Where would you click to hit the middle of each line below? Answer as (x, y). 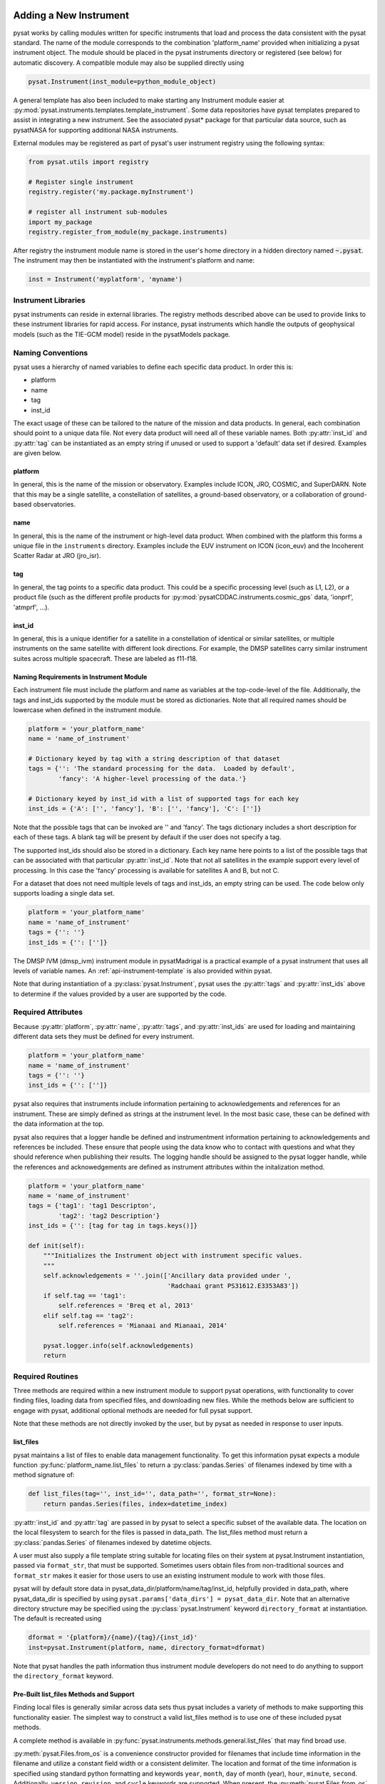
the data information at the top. (59, 1124)
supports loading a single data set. (64, 893)
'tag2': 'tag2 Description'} (109, 1216)
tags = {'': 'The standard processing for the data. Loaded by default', (162, 769)
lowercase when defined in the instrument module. (88, 709)
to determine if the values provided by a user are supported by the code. (120, 994)
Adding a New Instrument (71, 15)
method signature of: (44, 1475)
